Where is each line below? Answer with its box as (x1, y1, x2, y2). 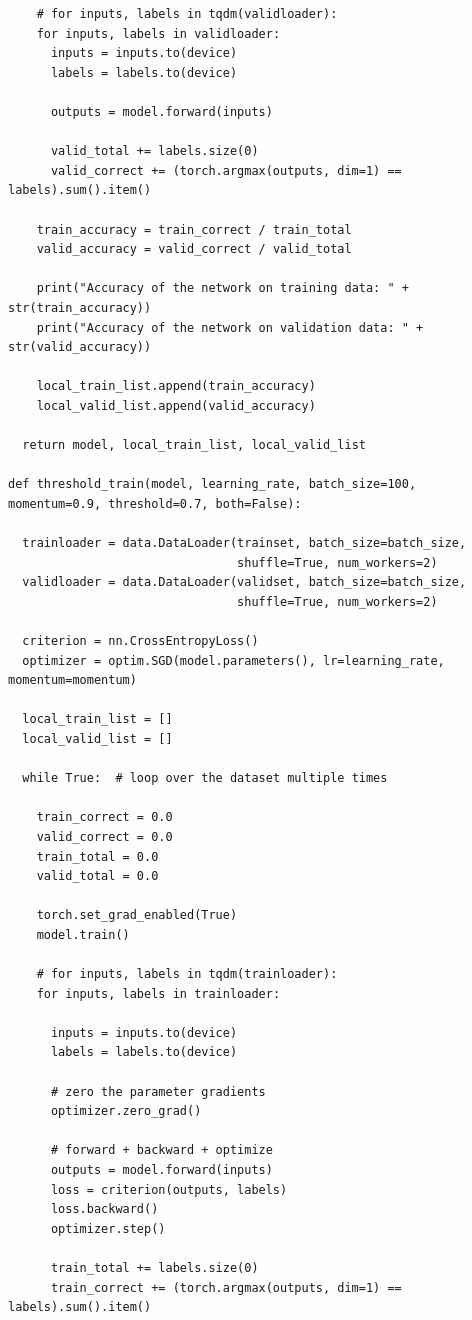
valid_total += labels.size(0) (50, 144, 259, 159)
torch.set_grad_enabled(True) (36, 908, 238, 923)
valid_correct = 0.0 (36, 829, 173, 844)
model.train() (36, 927, 130, 942)
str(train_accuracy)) (8, 300, 152, 315)
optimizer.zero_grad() (50, 1104, 202, 1119)
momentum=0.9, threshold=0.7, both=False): (8, 496, 302, 511)
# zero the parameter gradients (50, 1084, 266, 1099)
